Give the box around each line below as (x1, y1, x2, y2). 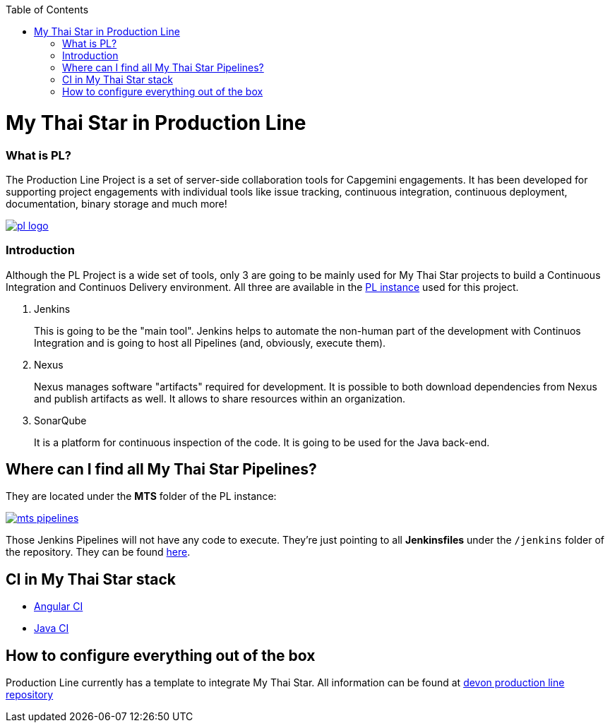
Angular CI (34, 600, 83, 613)
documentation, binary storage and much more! (6, 197, 227, 210)
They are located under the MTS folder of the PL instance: (6, 490, 277, 503)
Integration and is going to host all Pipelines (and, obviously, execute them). (34, 336, 386, 349)
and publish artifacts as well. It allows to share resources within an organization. (34, 392, 406, 405)
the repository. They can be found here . (6, 546, 191, 559)
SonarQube (34, 414, 87, 426)
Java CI (34, 622, 69, 635)
